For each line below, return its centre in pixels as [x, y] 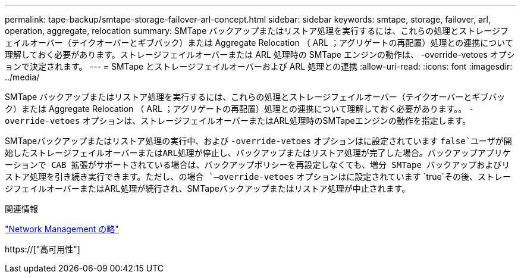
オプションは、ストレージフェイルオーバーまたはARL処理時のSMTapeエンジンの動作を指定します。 [277, 121]
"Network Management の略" [62, 229]
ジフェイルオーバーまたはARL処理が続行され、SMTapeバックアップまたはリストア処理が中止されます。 [208, 188]
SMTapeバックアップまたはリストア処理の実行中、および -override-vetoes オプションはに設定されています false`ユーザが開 [258, 141]
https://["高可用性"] [43, 249]
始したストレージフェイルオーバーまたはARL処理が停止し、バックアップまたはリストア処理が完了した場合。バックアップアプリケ [258, 153]
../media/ [22, 77]
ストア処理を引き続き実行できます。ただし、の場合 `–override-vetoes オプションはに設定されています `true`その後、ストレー [258, 177]
